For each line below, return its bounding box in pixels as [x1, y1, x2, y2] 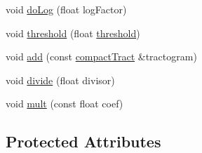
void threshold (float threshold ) [6, 25, 140, 40]
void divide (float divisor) [6, 72, 115, 87]
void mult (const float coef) [6, 96, 123, 111]
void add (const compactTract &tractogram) [6, 49, 197, 64]
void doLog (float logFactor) [6, 2, 127, 16]
